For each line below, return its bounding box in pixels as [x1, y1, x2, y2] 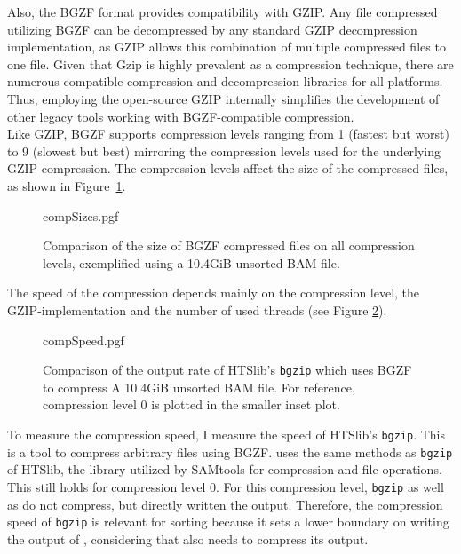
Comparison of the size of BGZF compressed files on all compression [43, 236, 415, 255]
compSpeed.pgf [43, 330, 124, 349]
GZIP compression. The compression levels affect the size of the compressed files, [7, 159, 449, 178]
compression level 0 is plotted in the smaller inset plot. [43, 395, 340, 414]
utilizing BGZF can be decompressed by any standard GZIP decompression [7, 20, 417, 38]
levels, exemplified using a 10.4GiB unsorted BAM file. [43, 253, 340, 272]
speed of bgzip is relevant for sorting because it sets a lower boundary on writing [7, 512, 449, 531]
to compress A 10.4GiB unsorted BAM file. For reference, [43, 377, 355, 396]
